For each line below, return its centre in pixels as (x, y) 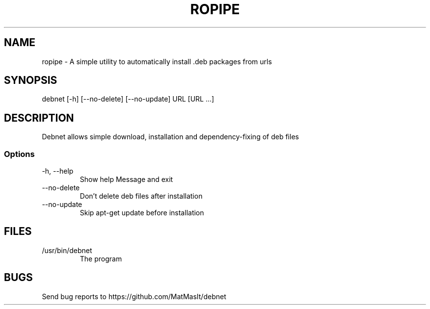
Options (19, 154)
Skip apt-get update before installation (142, 213)
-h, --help (58, 171)
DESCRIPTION (39, 118)
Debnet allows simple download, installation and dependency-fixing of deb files (170, 137)
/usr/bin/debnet (67, 250)
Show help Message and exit (126, 180)
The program (101, 258)
